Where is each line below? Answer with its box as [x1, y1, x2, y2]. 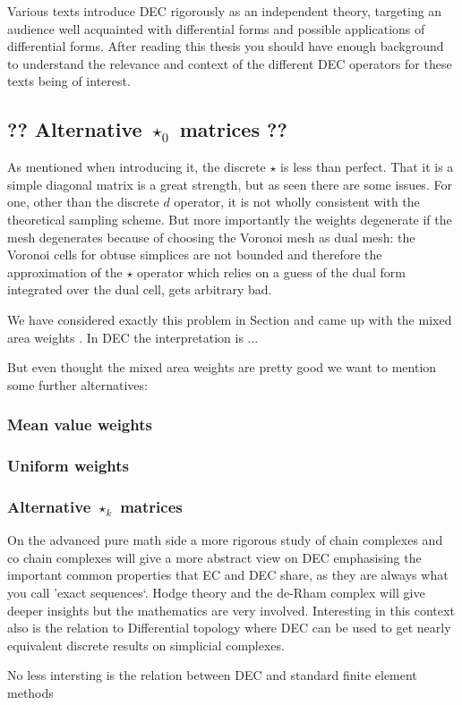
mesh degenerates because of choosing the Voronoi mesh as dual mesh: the [7, 227, 415, 246]
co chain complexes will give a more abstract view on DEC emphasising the [7, 548, 422, 566]
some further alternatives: [7, 375, 148, 394]
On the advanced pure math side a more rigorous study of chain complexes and [7, 531, 443, 549]
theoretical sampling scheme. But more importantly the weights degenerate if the [7, 209, 452, 228]
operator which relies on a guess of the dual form [137, 262, 406, 281]
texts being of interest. [7, 72, 131, 90]
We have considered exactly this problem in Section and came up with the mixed [7, 310, 452, 328]
